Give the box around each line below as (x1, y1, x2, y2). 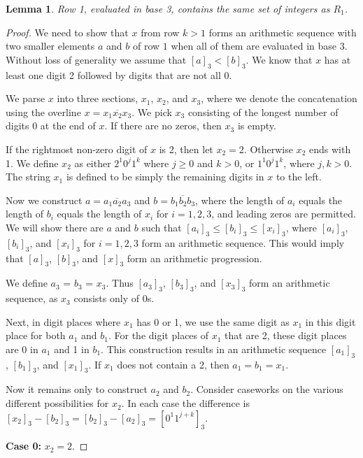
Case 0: (6, 438, 42, 453)
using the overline (6, 104, 81, 119)
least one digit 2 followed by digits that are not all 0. (6, 67, 232, 82)
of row (132, 38, 160, 53)
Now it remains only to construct (6, 382, 148, 396)
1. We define (6, 155, 59, 170)
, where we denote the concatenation (201, 91, 357, 106)
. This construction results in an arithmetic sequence (101, 341, 327, 356)
